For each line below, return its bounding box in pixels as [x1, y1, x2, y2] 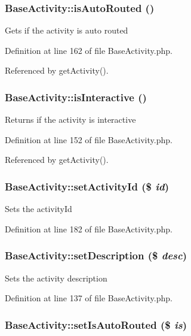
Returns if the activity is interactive [5, 113, 136, 126]
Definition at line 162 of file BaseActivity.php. [5, 44, 172, 56]
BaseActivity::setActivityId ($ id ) [5, 178, 169, 193]
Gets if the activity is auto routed [5, 24, 128, 37]
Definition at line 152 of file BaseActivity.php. [5, 133, 172, 146]
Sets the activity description [5, 271, 107, 284]
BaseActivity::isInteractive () [5, 89, 147, 104]
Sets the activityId [5, 202, 72, 215]
